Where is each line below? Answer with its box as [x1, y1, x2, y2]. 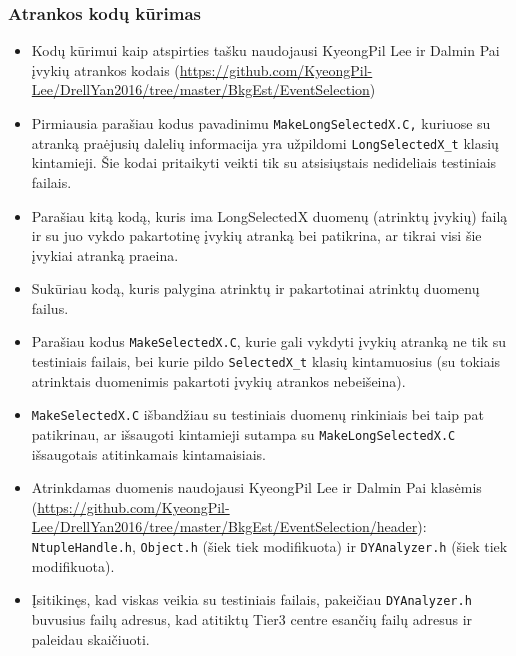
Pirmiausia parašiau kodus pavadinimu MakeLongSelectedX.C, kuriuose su [31, 113, 491, 133]
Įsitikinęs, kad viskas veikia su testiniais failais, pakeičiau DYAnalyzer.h [31, 589, 472, 610]
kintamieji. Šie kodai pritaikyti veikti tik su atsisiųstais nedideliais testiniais [31, 152, 497, 173]
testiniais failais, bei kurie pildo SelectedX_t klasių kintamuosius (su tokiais [31, 351, 501, 372]
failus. [31, 297, 69, 318]
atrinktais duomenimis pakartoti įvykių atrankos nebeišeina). [31, 370, 406, 391]
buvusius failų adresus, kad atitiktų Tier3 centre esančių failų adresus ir [31, 608, 473, 629]
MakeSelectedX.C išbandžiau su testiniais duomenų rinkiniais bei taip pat [31, 404, 484, 425]
